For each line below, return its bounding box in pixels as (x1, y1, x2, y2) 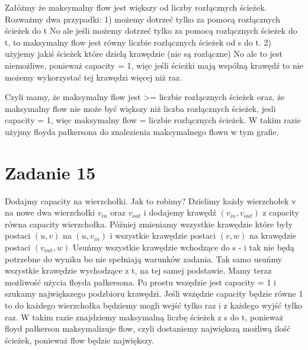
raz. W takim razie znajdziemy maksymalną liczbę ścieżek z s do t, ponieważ (5, 310, 284, 323)
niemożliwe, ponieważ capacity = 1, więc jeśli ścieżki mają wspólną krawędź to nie (5, 59, 303, 71)
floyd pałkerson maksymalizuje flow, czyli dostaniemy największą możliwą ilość (5, 322, 291, 335)
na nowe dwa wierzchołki (5, 206, 95, 219)
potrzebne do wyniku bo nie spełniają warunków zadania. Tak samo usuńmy (5, 252, 283, 265)
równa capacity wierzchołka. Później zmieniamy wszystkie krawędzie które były (5, 217, 293, 230)
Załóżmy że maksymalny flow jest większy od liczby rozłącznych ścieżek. (5, 1, 267, 13)
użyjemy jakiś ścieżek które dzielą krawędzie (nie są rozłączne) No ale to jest (5, 47, 283, 60)
